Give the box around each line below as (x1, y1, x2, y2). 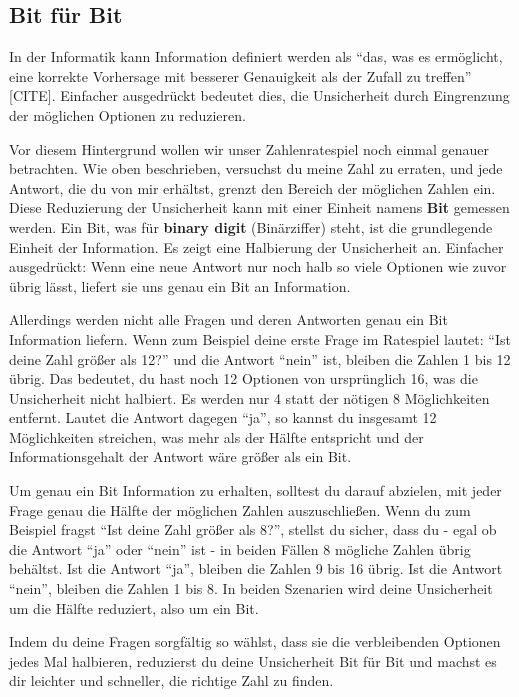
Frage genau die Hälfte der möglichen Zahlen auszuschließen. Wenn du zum (9, 499, 471, 520)
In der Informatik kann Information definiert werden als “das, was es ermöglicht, (9, 46, 503, 67)
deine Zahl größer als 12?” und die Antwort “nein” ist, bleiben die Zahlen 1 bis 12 (9, 348, 511, 369)
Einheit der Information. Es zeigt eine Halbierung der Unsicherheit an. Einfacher (9, 236, 504, 257)
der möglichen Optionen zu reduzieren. (9, 104, 246, 125)
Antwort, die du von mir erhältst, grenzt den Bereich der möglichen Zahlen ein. (9, 177, 496, 198)
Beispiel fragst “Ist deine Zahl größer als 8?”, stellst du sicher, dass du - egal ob (9, 519, 497, 540)
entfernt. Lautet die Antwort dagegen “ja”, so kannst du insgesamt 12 (9, 407, 437, 428)
